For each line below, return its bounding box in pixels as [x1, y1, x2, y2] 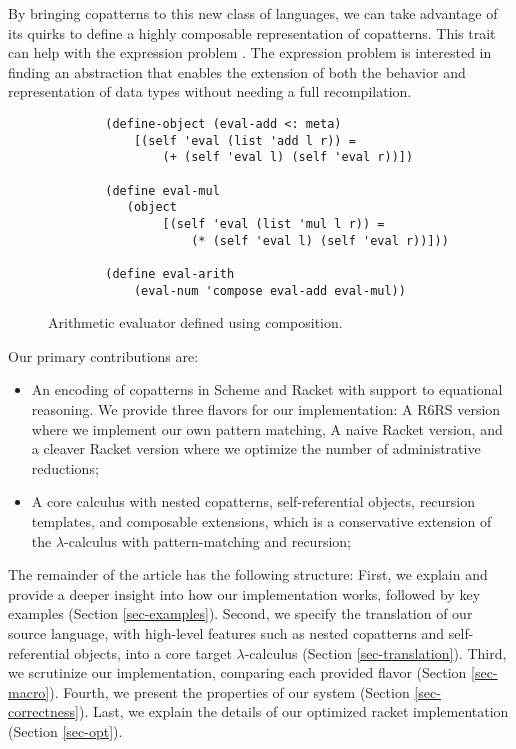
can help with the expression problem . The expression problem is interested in [8, 42, 492, 63]
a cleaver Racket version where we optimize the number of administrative [31, 438, 481, 459]
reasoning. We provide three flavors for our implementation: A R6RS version [31, 398, 501, 419]
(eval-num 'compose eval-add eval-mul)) [133, 283, 406, 298]
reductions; [31, 457, 99, 478]
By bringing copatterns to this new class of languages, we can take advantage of [8, 3, 498, 23]
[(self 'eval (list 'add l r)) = [133, 133, 356, 148]
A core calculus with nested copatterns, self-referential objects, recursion [31, 491, 476, 512]
